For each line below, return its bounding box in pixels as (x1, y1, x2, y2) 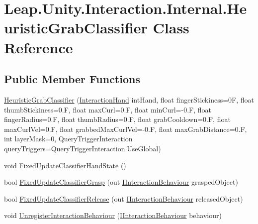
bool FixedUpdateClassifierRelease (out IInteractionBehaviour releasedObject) (4, 193, 243, 204)
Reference (4, 37, 73, 57)
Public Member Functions (4, 71, 140, 87)
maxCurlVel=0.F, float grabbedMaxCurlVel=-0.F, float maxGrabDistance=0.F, (4, 123, 247, 134)
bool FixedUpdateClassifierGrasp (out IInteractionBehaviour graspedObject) (4, 177, 238, 187)
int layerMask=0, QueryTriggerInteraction (4, 133, 133, 144)
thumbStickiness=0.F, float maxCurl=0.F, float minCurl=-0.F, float (4, 104, 211, 114)
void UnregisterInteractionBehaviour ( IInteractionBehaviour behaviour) (4, 210, 222, 221)
